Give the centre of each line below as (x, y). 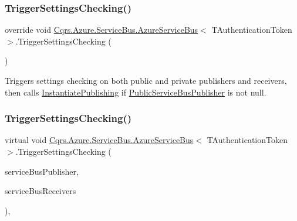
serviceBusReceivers (41, 191)
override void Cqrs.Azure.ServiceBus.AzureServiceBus (102, 30)
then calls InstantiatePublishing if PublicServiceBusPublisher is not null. (136, 92)
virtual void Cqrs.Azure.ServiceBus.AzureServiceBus (99, 140)
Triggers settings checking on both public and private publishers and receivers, (146, 80)
